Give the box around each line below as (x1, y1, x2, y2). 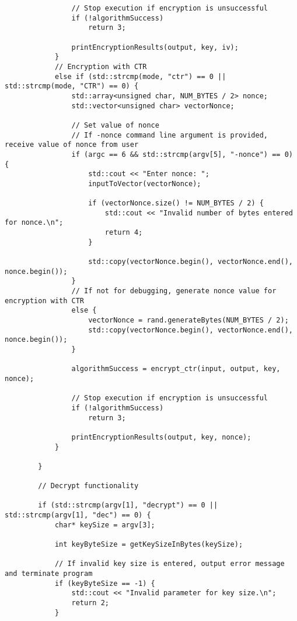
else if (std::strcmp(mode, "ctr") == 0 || (54, 72, 226, 81)
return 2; (71, 599, 109, 608)
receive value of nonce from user (5, 140, 139, 149)
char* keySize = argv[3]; (54, 520, 155, 529)
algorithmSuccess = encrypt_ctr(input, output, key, (71, 365, 281, 373)
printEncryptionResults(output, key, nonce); (71, 433, 251, 441)
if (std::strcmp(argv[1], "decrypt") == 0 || (38, 501, 218, 510)
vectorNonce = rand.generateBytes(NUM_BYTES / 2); (88, 316, 289, 324)
